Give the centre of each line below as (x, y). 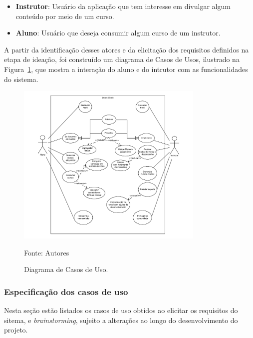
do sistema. (21, 79)
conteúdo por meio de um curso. (65, 16)
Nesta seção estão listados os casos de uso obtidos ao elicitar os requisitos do (121, 310)
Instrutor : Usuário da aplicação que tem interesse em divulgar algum (123, 6)
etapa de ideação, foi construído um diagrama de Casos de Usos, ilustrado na (122, 59)
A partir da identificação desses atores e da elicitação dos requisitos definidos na (126, 49)
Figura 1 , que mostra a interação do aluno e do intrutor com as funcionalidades (126, 69)
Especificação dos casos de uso (66, 291)
